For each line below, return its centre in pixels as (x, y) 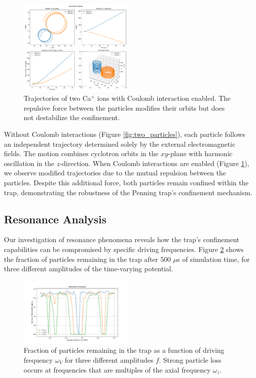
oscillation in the (29, 163)
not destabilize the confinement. (72, 117)
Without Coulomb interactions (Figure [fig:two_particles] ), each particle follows (125, 134)
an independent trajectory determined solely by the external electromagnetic (120, 144)
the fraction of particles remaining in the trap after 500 (88, 259)
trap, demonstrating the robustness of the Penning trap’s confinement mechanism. (128, 192)
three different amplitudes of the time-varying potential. (89, 269)
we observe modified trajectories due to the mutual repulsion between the (115, 173)
